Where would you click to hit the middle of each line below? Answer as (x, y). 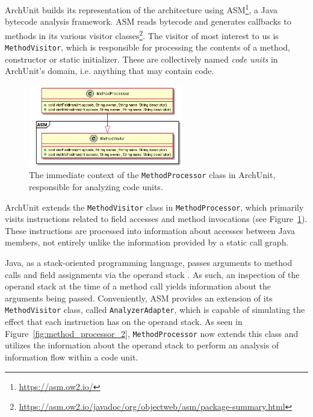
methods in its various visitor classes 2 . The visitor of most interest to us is (142, 34)
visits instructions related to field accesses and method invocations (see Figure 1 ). (156, 219)
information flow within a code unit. (72, 357)
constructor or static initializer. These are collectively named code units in (141, 59)
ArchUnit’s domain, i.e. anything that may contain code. (110, 71)
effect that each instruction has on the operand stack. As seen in (124, 322)
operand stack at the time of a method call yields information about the (138, 286)
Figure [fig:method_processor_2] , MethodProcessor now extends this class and (152, 333)
